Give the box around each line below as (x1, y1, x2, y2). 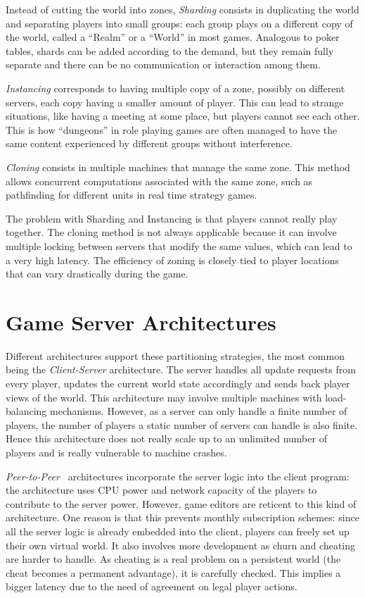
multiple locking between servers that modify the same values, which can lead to (6, 238, 352, 253)
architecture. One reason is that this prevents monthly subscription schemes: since (6, 510, 359, 525)
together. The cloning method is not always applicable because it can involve (6, 225, 337, 239)
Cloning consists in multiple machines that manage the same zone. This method (6, 159, 350, 174)
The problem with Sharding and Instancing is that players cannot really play (6, 211, 338, 225)
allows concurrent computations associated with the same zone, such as (6, 173, 313, 188)
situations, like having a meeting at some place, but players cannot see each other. (6, 108, 360, 123)
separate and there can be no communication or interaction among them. (6, 57, 321, 72)
